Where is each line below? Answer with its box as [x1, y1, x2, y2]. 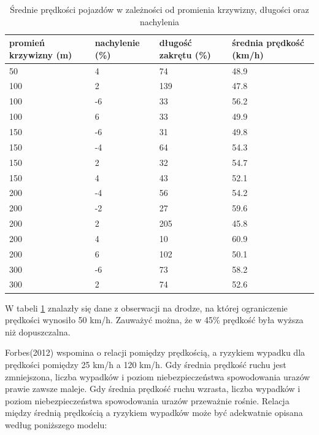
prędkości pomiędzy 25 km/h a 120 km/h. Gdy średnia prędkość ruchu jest [5, 358, 286, 370]
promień [9, 36, 45, 49]
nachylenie [94, 36, 140, 49]
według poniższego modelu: [5, 418, 107, 431]
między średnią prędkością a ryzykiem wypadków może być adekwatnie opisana [5, 406, 303, 419]
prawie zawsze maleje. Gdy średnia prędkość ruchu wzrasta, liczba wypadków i [5, 382, 301, 395]
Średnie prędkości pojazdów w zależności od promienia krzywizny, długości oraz [10, 3, 309, 15]
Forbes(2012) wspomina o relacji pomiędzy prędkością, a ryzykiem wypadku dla [5, 346, 306, 359]
